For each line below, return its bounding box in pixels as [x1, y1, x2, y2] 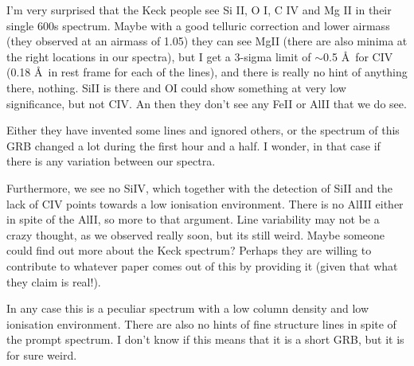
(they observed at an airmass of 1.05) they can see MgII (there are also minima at [6, 33, 408, 49]
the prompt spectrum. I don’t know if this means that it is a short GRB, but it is [6, 331, 404, 348]
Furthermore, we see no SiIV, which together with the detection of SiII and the [6, 179, 393, 196]
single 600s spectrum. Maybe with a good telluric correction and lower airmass [6, 17, 390, 33]
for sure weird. [6, 346, 77, 363]
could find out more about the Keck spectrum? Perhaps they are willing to [6, 242, 372, 259]
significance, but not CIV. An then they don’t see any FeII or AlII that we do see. [6, 95, 407, 111]
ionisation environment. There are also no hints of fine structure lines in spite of [6, 315, 396, 332]
